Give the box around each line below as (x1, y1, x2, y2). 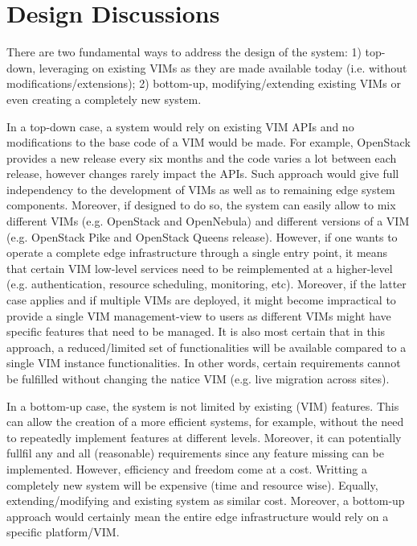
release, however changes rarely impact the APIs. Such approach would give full (6, 165, 399, 182)
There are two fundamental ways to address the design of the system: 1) (6, 43, 362, 60)
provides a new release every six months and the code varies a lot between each (6, 149, 397, 166)
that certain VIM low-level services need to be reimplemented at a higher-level (6, 259, 393, 276)
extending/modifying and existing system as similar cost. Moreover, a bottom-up (6, 492, 405, 509)
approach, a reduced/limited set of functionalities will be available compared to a (6, 338, 407, 355)
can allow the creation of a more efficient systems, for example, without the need (6, 413, 404, 430)
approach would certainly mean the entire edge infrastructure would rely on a (6, 507, 389, 524)
